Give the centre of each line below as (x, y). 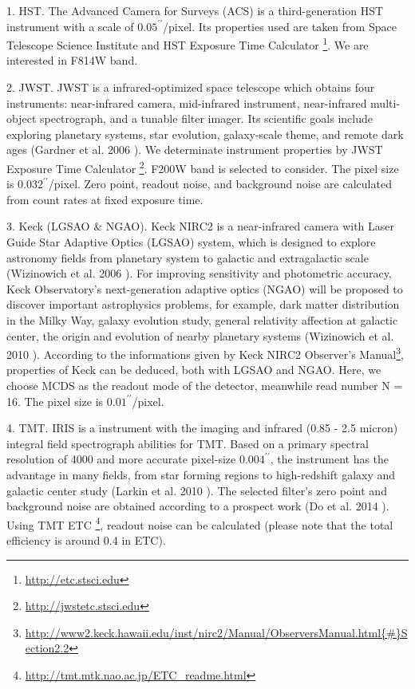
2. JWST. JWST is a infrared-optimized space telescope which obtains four (191, 87)
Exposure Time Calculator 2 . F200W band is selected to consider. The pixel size (203, 167)
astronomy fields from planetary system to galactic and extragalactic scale (188, 257)
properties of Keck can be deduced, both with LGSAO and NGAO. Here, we (194, 370)
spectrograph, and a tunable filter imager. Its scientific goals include (206, 118)
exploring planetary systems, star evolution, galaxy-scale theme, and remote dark (205, 134)
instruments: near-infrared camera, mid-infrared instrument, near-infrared (187, 102)
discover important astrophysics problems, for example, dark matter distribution (203, 304)
